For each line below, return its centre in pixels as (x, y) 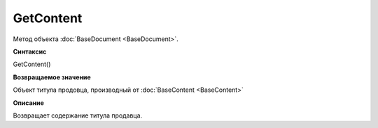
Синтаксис (30, 51)
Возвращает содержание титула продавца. (78, 115)
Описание (29, 103)
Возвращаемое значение (52, 77)
